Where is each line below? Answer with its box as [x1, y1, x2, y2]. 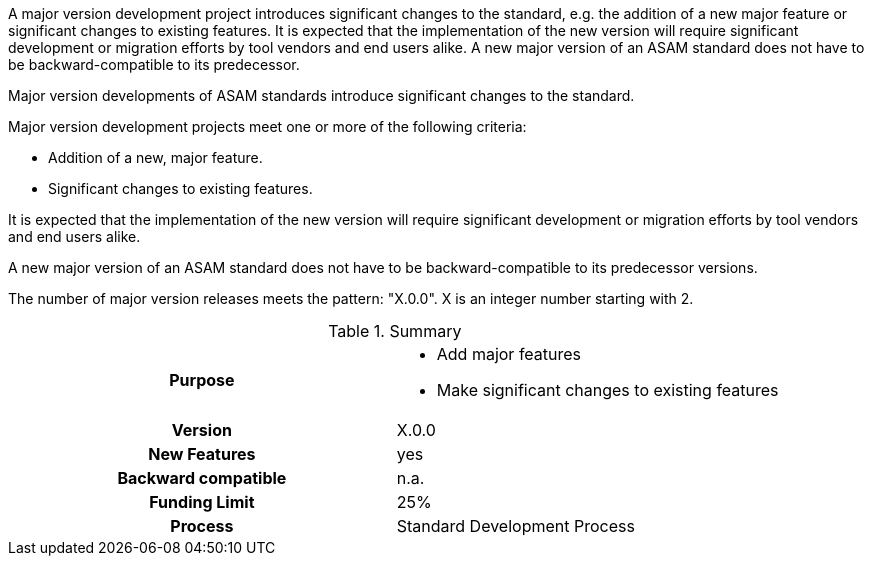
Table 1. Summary [328, 321, 462, 341]
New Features [148, 444, 256, 464]
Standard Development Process [396, 516, 635, 536]
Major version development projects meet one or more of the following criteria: [8, 118, 527, 135]
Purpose [169, 370, 235, 390]
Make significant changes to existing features [436, 380, 779, 400]
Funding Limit [149, 492, 255, 512]
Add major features [436, 344, 582, 364]
